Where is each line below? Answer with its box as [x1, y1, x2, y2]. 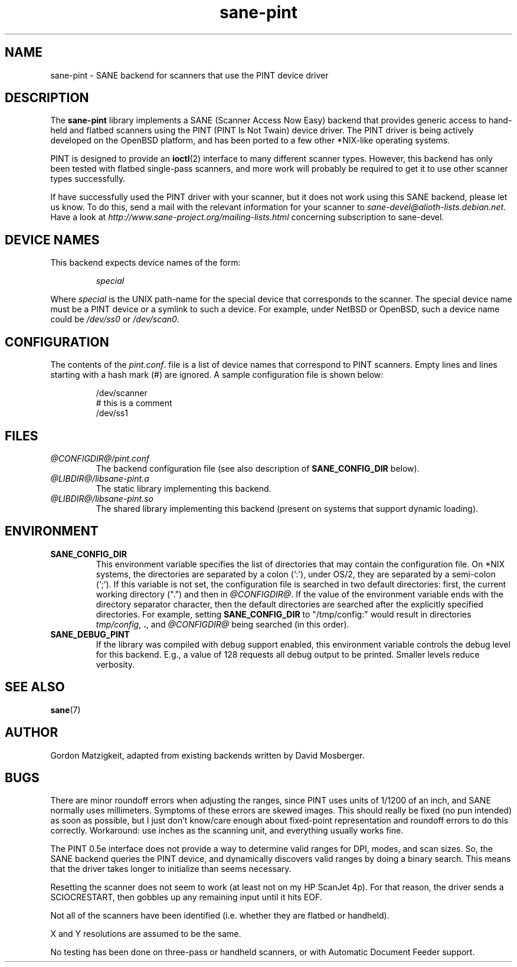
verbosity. [96, 659, 135, 669]
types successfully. [50, 174, 126, 184]
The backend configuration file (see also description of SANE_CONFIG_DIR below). [96, 463, 420, 473]
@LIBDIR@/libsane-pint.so [50, 493, 153, 504]
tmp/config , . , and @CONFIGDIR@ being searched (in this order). [96, 619, 349, 629]
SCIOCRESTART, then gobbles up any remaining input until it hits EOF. [50, 892, 322, 903]
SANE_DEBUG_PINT [50, 629, 130, 639]
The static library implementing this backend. [96, 483, 271, 494]
